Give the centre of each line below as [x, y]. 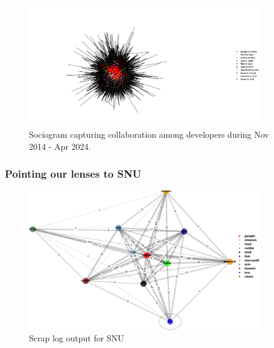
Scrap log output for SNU [77, 338]
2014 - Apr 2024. [60, 147]
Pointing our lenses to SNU [73, 173]
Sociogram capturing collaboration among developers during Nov [149, 134]
